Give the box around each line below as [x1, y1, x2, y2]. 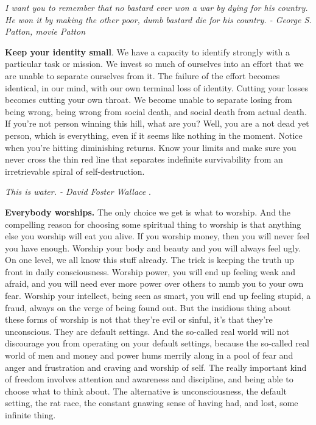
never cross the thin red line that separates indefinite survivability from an [5, 153, 283, 166]
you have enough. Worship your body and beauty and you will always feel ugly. [5, 241, 301, 254]
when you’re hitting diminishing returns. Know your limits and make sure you [5, 141, 297, 153]
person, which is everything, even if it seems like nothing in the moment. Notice [5, 128, 303, 141]
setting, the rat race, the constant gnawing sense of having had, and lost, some [5, 396, 298, 409]
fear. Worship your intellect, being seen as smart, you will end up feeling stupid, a [5, 289, 311, 302]
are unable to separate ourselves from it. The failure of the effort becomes [5, 69, 280, 82]
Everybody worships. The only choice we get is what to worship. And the [5, 205, 291, 218]
